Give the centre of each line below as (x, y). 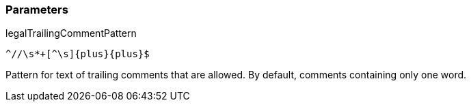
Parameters (37, 10)
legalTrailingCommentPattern (71, 33)
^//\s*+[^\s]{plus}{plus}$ (78, 54)
